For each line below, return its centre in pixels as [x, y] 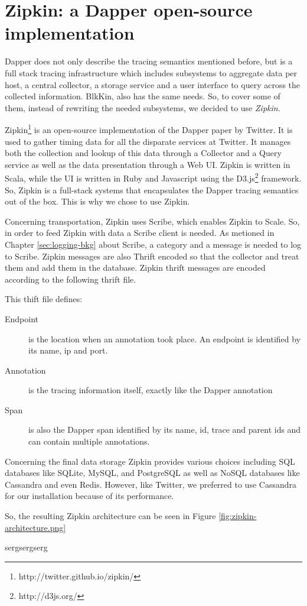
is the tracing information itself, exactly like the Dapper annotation [151, 390]
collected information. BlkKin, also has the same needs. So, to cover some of [143, 96]
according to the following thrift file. [71, 279]
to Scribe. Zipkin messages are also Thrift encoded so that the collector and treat [152, 256]
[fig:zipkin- [238, 516]
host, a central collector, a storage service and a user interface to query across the [153, 84]
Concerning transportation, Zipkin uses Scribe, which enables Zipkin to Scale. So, [152, 221]
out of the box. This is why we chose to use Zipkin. [97, 201]
